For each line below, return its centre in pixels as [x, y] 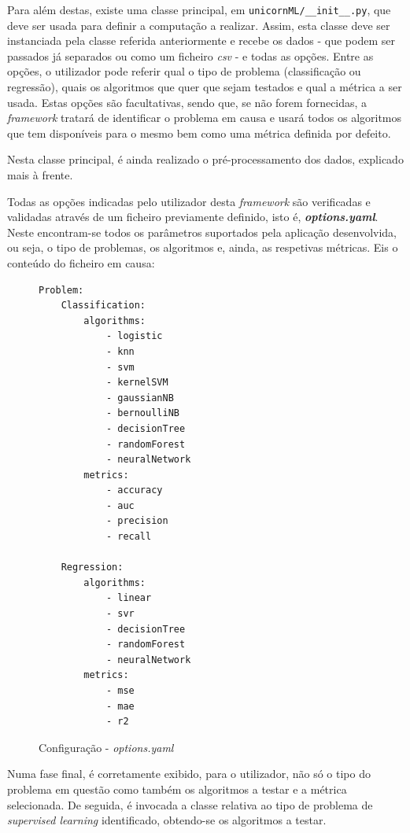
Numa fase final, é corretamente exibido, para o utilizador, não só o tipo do [189, 774]
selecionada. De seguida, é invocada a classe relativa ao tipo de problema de [190, 804]
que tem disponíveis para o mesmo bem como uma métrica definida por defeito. [199, 133]
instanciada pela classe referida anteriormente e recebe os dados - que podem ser [201, 41]
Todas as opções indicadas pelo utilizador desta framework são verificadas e [189, 201]
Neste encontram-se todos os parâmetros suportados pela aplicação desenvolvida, [202, 232]
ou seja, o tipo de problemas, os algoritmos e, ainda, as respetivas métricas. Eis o [203, 247]
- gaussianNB [140, 398]
